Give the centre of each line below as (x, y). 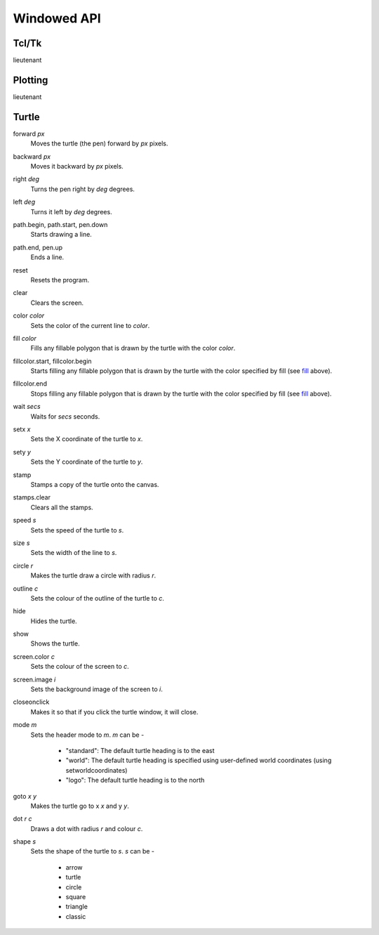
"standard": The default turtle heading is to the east (140, 750)
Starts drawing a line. (61, 235)
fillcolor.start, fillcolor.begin (52, 361)
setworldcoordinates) (97, 770)
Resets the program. (60, 280)
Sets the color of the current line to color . (90, 325)
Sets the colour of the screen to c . (80, 667)
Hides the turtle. (54, 621)
